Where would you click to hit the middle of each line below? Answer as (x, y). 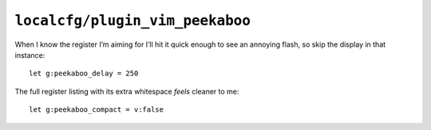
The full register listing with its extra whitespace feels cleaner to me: (127, 91)
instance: (30, 55)
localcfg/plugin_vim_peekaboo (133, 21)
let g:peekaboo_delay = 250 (84, 74)
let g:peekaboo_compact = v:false (96, 110)
